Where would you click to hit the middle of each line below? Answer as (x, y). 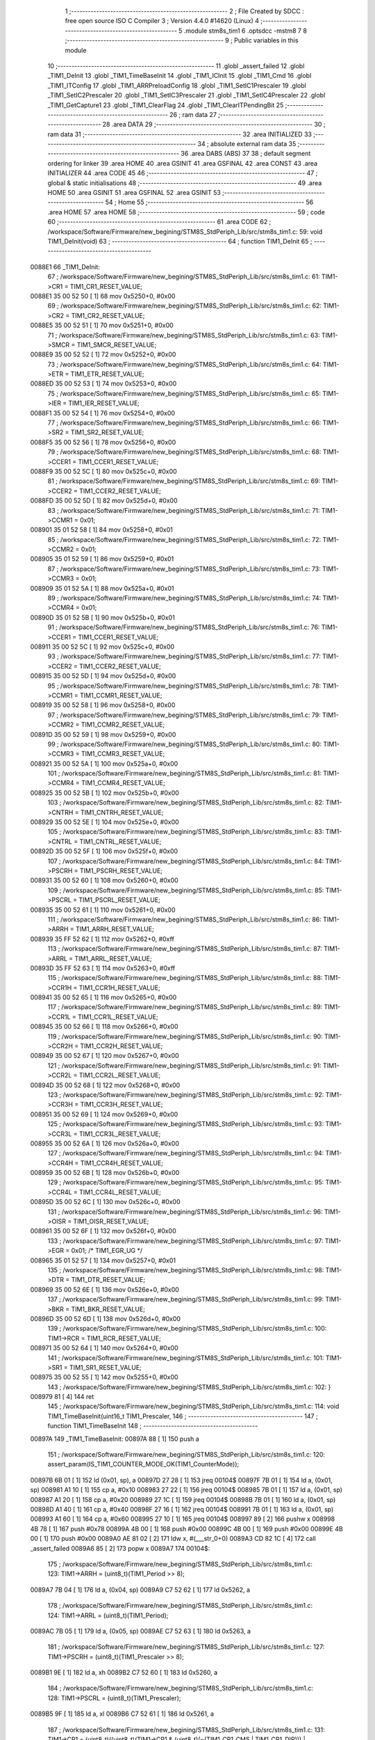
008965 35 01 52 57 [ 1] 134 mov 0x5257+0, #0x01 (103, 1260)
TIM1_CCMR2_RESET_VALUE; (123, 725)
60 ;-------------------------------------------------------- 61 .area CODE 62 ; (159, 222)
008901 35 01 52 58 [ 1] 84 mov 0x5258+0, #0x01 (101, 530)
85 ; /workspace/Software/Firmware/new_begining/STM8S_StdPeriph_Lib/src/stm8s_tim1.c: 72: (184, 539)
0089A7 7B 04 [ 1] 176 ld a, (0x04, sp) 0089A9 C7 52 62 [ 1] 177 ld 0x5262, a (140, 1590)
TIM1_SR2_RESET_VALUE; (107, 432)
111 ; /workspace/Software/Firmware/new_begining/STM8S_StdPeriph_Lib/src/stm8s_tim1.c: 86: (185, 919)
